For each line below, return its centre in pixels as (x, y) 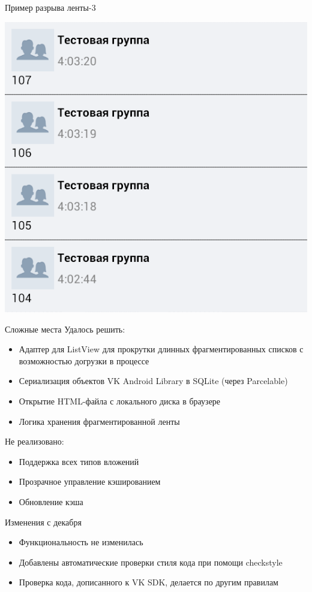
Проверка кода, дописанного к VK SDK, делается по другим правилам (148, 582)
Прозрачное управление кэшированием (90, 481)
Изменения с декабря (43, 522)
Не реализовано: (34, 441)
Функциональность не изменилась (81, 542)
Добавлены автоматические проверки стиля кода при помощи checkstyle (151, 562)
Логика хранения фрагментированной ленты (99, 421)
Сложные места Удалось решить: (65, 329)
